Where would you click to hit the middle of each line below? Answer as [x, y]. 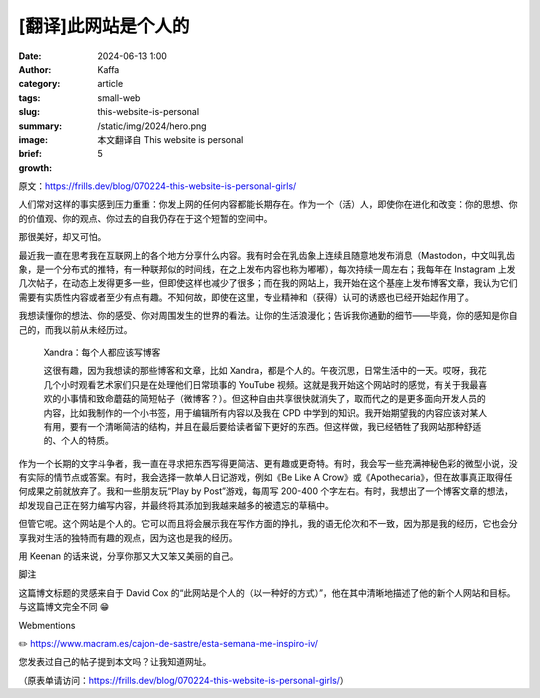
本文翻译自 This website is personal [170, 139]
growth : [35, 167]
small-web [119, 97]
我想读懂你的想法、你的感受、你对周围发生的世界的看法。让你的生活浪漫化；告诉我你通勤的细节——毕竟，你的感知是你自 [268, 316]
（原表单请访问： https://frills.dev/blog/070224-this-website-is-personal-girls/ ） [183, 680]
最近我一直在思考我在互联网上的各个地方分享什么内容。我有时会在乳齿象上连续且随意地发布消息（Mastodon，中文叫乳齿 [266, 255]
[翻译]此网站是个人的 [104, 26]
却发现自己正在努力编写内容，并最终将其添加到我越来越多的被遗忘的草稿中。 [176, 505]
